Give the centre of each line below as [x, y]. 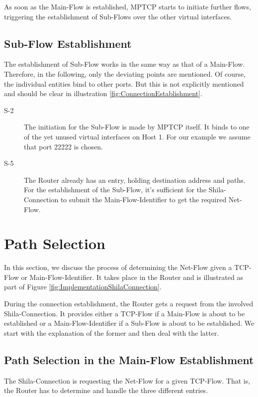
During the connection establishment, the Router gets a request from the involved [129, 304]
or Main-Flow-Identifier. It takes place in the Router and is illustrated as [132, 277]
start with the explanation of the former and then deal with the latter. [112, 332]
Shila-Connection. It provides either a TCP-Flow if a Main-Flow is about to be [125, 313]
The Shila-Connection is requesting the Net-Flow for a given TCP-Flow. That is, [127, 380]
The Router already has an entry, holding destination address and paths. [135, 180]
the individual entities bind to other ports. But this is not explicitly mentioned [124, 83]
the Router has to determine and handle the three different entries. [106, 390]
